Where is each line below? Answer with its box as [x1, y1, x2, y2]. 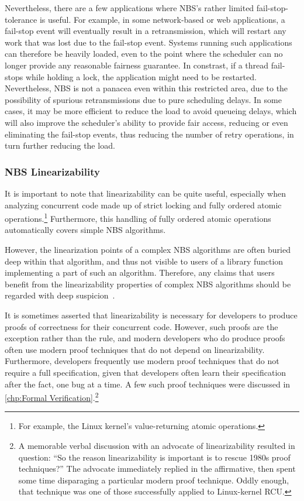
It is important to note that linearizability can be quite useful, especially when [5, 187, 286, 199]
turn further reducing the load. [5, 139, 115, 152]
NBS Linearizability [5, 164, 100, 179]
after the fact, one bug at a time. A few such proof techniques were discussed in [5, 378, 291, 390]
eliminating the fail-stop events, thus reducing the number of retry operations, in [5, 128, 294, 140]
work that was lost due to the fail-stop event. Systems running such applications [5, 36, 292, 48]
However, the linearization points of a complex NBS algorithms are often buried [5, 243, 291, 255]
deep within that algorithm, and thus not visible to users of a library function [5, 255, 284, 267]
